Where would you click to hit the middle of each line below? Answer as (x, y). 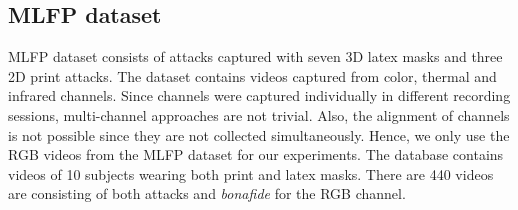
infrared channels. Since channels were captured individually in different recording (259, 95)
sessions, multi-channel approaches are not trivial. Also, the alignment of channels (259, 114)
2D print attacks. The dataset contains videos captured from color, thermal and (252, 75)
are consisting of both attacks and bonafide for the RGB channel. (207, 193)
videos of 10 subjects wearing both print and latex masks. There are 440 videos (251, 173)
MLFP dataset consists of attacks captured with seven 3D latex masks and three (255, 56)
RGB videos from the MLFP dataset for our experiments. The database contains (256, 154)
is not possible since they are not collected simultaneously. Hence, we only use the (259, 134)
